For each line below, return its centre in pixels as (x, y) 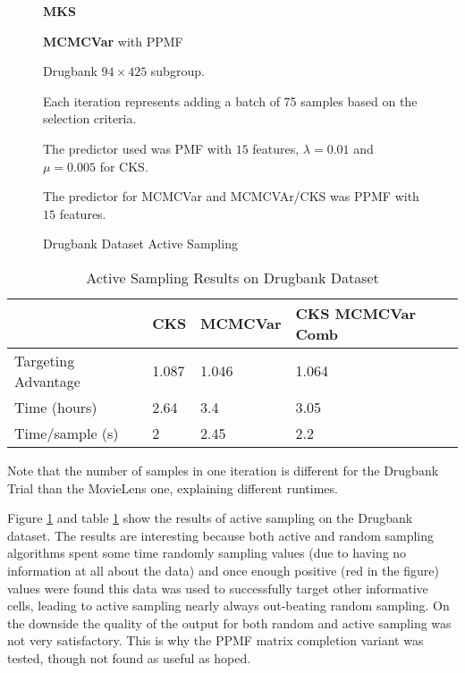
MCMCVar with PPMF (113, 41)
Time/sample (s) (67, 433)
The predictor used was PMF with (138, 148)
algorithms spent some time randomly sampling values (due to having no (207, 553)
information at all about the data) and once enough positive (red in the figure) (223, 570)
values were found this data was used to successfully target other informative (218, 588)
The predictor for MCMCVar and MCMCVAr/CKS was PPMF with (231, 196)
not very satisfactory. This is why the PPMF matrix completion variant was (216, 640)
